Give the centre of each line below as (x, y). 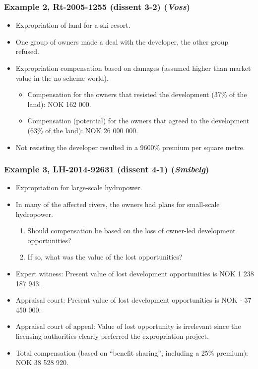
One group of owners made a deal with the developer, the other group (122, 41)
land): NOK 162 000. (59, 104)
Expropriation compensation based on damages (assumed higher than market (133, 68)
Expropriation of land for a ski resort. (73, 25)
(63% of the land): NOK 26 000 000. (83, 130)
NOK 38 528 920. (42, 362)
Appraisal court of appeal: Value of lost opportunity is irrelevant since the (128, 326)
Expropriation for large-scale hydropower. (79, 187)
